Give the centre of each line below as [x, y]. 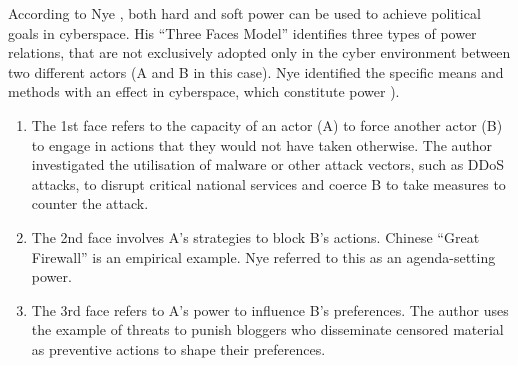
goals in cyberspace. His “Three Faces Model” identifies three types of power [242, 32]
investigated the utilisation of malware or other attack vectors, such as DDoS [268, 164]
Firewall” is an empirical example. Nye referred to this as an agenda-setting [263, 256]
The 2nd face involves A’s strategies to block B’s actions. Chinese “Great [255, 236]
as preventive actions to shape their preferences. [178, 348]
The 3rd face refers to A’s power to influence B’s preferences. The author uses [270, 309]
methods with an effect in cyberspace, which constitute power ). [204, 91]
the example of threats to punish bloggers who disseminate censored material [267, 329]
